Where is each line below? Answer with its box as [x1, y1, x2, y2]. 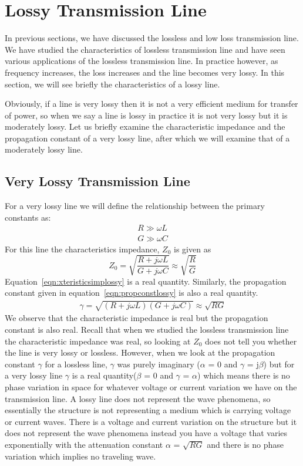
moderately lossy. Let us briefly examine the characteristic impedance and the [5, 120, 285, 133]
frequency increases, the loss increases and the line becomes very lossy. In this [5, 66, 285, 78]
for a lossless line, [45, 357, 107, 370]
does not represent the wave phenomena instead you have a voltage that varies [5, 427, 288, 439]
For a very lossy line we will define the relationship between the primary [5, 200, 265, 212]
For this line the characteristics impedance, [5, 242, 160, 255]
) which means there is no [197, 369, 290, 381]
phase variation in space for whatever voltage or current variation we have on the [5, 380, 297, 393]
